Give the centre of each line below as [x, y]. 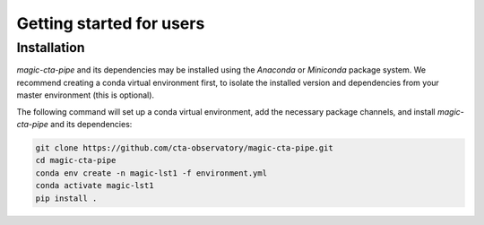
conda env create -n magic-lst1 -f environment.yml [151, 173]
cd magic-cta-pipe [76, 160]
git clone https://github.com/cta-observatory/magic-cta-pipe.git [184, 147]
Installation [51, 48]
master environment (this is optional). [86, 95]
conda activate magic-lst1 [95, 186]
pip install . [66, 198]
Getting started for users [111, 23]
